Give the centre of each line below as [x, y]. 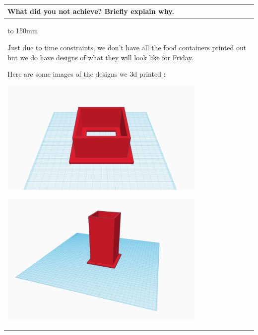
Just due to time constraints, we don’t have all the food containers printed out [127, 47]
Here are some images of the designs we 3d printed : [87, 74]
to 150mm [23, 31]
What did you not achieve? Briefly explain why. [91, 11]
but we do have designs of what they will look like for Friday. [100, 57]
